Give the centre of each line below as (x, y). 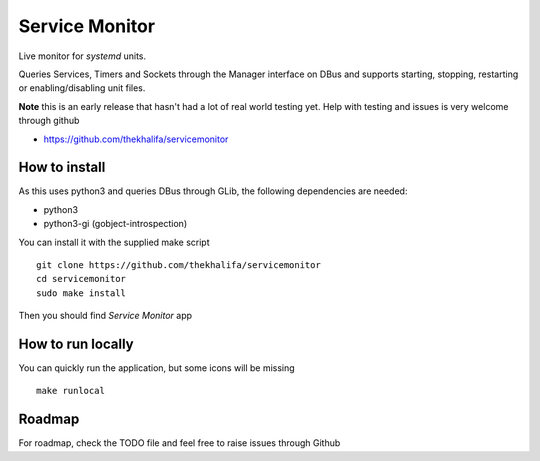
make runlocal (70, 391)
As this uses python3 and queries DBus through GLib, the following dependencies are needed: (213, 191)
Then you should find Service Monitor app (105, 316)
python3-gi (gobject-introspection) (115, 224)
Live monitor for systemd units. (82, 56)
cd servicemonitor (81, 279)
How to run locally (76, 343)
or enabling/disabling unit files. (82, 88)
